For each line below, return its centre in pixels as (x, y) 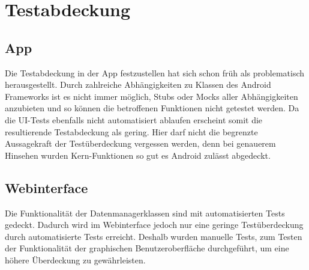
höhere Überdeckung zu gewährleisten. (75, 259)
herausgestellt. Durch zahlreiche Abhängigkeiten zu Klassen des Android (138, 84)
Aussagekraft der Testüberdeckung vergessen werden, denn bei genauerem (140, 143)
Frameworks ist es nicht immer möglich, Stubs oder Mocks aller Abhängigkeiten (151, 96)
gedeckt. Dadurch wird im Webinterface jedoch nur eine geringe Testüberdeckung (154, 225)
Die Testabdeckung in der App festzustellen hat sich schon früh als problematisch (155, 72)
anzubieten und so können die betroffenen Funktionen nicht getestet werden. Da (152, 108)
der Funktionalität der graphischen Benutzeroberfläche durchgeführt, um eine (147, 248)
